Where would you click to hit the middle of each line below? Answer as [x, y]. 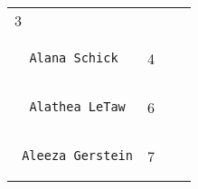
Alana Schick [74, 58]
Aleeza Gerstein [77, 156]
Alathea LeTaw [77, 107]
